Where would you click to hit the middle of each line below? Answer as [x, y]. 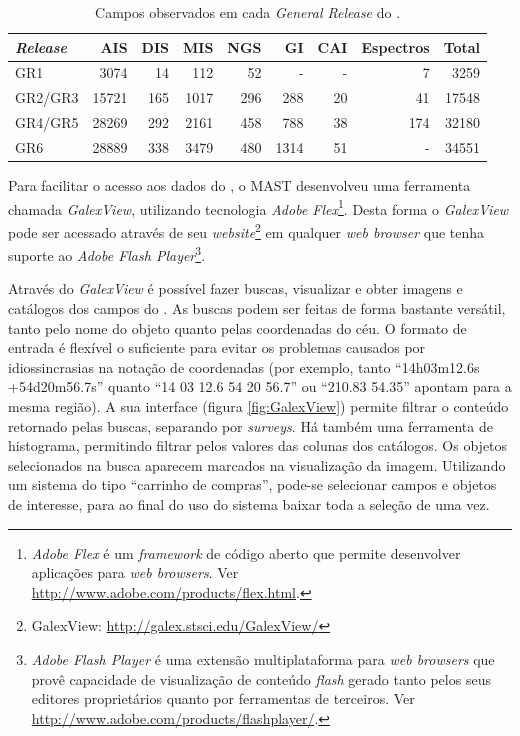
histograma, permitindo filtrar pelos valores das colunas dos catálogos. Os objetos [258, 445]
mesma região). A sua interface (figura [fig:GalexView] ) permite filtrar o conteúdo [258, 405]
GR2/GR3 [47, 97]
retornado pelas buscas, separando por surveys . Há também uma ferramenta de [250, 425]
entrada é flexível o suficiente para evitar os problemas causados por [217, 347]
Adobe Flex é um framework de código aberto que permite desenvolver [246, 552]
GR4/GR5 [47, 122]
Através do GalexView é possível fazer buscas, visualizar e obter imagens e [235, 288]
